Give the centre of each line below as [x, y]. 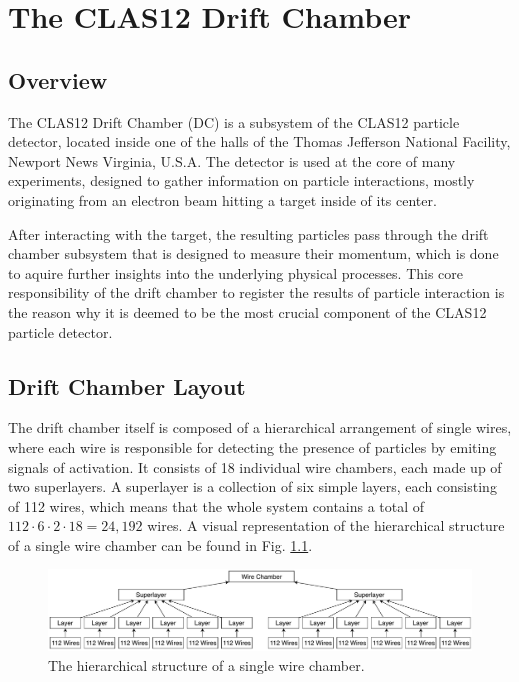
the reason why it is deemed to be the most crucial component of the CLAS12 [247, 311]
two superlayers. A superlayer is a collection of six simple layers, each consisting [252, 486]
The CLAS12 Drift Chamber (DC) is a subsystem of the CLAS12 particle [234, 121]
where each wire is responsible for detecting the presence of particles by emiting [252, 446]
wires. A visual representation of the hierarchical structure [326, 525]
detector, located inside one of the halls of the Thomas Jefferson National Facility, [259, 141]
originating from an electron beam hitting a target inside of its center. [222, 199]
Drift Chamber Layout [127, 385]
